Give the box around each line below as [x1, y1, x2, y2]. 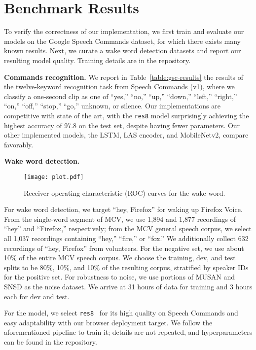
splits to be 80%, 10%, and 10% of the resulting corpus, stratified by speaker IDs [4, 262, 249, 272]
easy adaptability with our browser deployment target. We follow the [4, 317, 213, 327]
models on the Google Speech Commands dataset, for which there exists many [4, 35, 241, 46]
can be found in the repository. [4, 336, 97, 347]
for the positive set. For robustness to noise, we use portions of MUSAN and [4, 272, 235, 282]
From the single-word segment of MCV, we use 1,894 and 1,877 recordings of [4, 213, 236, 224]
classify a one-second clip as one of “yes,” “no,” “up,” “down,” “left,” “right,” [4, 91, 237, 101]
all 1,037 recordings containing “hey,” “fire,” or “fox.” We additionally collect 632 [4, 233, 249, 243]
